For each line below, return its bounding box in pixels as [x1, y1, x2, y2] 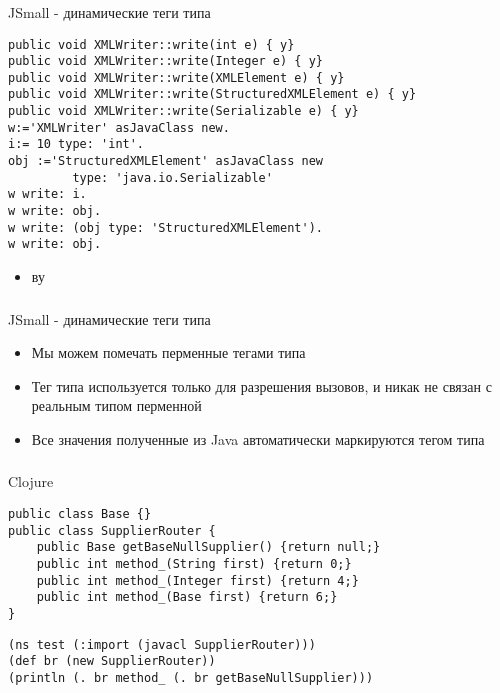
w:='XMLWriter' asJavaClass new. [8, 120, 230, 135]
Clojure [8, 471, 54, 492]
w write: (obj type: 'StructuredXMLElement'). [8, 220, 323, 235]
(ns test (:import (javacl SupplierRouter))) [8, 637, 316, 652]
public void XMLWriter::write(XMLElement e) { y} [8, 70, 345, 85]
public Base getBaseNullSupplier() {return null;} [36, 540, 381, 555]
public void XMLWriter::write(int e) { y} [8, 37, 295, 52]
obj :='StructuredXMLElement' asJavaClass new [8, 154, 323, 169]
